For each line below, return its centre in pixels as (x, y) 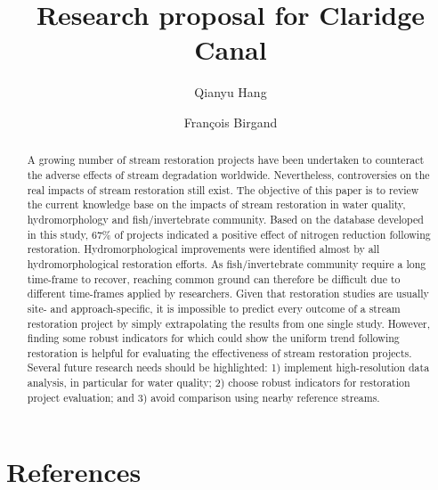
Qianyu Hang (231, 92)
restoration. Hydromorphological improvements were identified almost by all (203, 249)
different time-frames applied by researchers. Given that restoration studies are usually (228, 294)
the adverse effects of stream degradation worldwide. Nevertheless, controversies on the (228, 174)
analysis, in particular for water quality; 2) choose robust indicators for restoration (219, 383)
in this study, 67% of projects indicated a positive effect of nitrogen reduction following (229, 234)
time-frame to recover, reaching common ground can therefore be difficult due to (214, 278)
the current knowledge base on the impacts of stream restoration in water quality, (216, 204)
